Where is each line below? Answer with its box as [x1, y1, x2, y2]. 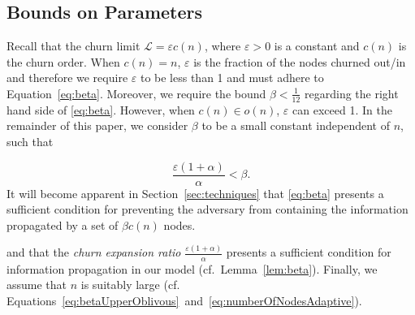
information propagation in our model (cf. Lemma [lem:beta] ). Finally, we [6, 260, 378, 277]
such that [6, 133, 54, 149]
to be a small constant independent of [201, 117, 390, 134]
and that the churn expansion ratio [6, 244, 181, 261]
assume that [6, 276, 67, 293]
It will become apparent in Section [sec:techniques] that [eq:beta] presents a [6, 184, 384, 201]
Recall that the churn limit [6, 37, 140, 54]
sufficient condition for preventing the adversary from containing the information [6, 201, 409, 218]
